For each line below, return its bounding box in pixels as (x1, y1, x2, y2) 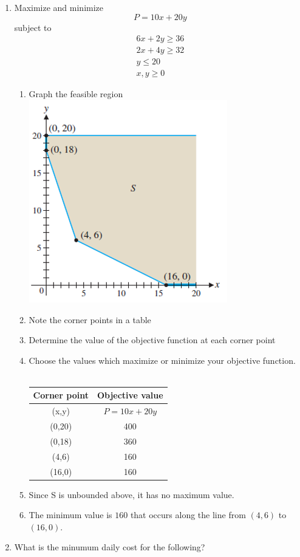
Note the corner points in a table (29, 313, 151, 326)
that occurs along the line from (130, 508, 246, 521)
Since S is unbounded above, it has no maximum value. (29, 488, 234, 501)
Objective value (97, 389, 163, 402)
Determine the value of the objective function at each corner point (29, 333, 276, 346)
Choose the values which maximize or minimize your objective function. (29, 354, 296, 366)
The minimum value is (29, 508, 112, 521)
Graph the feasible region (29, 87, 123, 100)
